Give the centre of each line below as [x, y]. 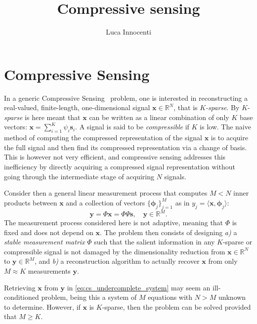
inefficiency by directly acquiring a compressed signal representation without [120, 167]
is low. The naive [225, 127]
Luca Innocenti [128, 32]
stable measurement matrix [44, 242]
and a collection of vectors [106, 202]
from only [223, 261]
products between [31, 202]
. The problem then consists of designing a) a [169, 232]
